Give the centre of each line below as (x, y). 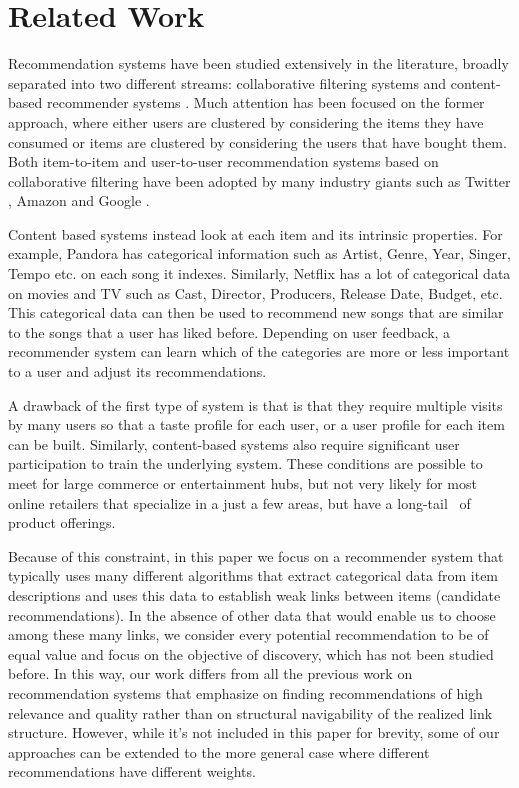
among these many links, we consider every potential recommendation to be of (248, 634)
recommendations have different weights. (132, 771)
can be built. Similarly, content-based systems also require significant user (234, 443)
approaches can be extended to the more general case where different (219, 751)
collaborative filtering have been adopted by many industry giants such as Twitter (259, 180)
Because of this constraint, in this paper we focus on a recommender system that (256, 555)
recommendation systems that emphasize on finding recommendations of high (245, 692)
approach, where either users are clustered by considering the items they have (246, 121)
